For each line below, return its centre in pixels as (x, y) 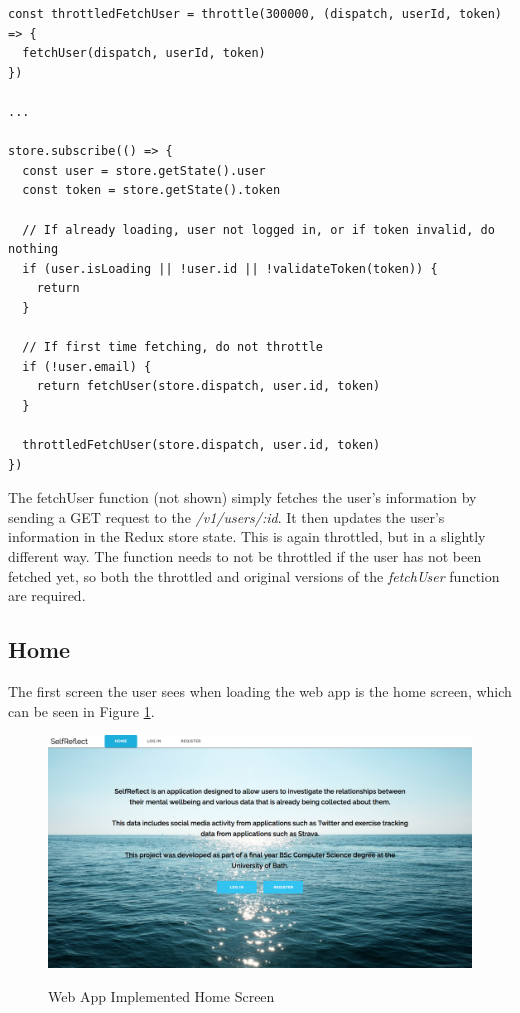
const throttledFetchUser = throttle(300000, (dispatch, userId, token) (255, 14)
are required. (47, 595)
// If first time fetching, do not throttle (172, 347)
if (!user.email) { (87, 366)
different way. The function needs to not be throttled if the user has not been (245, 556)
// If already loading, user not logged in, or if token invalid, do (258, 229)
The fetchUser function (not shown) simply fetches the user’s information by (242, 497)
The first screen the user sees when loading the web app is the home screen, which (260, 691)
